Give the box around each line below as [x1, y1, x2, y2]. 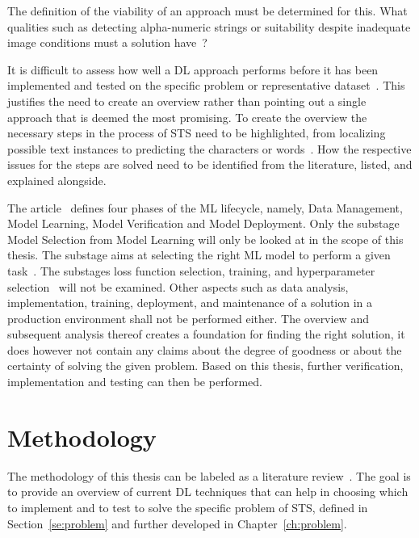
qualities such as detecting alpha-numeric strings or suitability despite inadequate [7, 18, 411, 35]
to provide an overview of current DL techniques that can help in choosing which [7, 483, 409, 500]
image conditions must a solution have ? [7, 34, 207, 51]
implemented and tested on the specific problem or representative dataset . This [7, 77, 405, 94]
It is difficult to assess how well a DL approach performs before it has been [7, 61, 379, 78]
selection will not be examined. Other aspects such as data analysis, [7, 278, 349, 295]
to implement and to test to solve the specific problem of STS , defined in [7, 498, 368, 515]
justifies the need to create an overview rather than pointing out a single [7, 92, 367, 109]
